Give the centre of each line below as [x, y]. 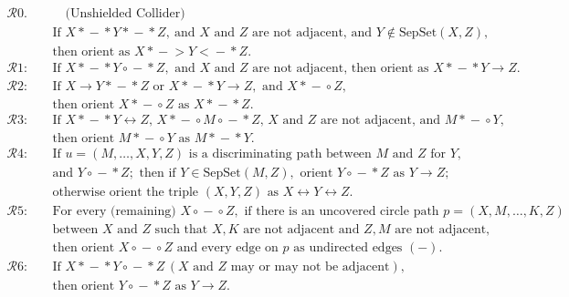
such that [181, 230]
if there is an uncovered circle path [342, 212]
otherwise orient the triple [126, 193]
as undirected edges [348, 248]
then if [158, 174]
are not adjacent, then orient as [341, 69]
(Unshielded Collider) [125, 14]
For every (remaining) [114, 212]
